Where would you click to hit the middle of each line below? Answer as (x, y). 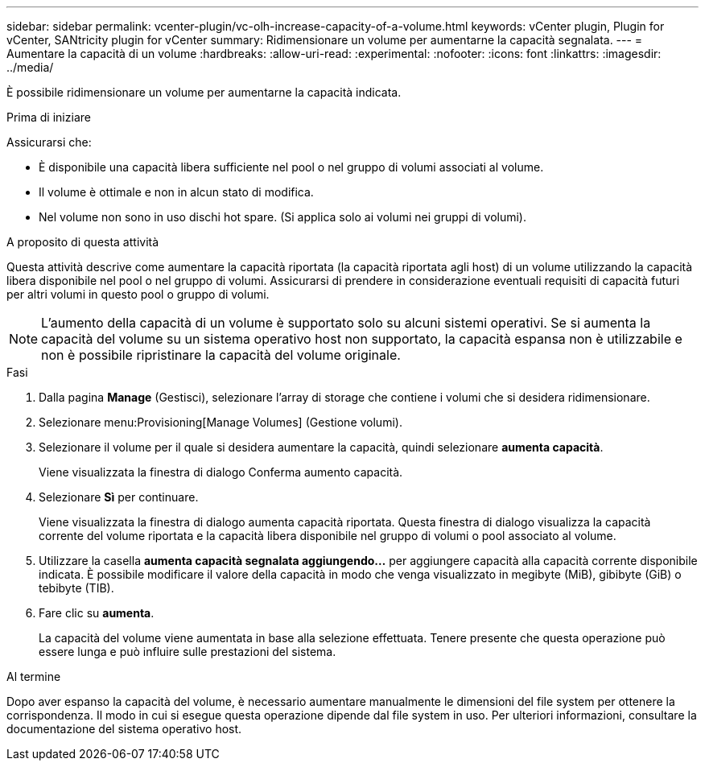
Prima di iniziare (49, 117)
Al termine (34, 676)
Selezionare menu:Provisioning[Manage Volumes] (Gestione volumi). (221, 422)
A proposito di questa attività (83, 242)
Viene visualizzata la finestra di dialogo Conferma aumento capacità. (221, 472)
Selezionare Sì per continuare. (119, 497)
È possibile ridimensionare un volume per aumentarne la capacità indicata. (204, 92)
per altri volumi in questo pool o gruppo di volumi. (138, 294)
